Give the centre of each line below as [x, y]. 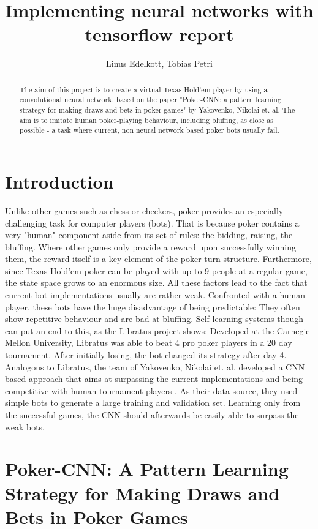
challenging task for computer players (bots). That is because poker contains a [152, 223]
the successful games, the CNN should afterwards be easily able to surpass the [152, 415]
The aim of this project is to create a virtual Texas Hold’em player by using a [143, 89]
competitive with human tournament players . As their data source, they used [151, 390]
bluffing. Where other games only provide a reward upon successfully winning [150, 246]
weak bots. [25, 426]
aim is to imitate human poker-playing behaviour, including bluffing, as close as [146, 120]
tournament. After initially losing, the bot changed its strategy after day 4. [146, 355]
